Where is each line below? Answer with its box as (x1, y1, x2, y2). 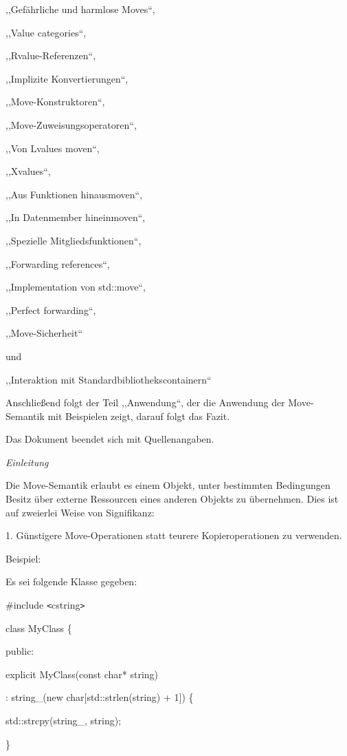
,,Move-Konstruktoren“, (5, 94, 105, 109)
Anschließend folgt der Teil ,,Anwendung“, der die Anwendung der (5, 395, 285, 410)
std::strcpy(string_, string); (5, 713, 122, 728)
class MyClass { (5, 620, 72, 635)
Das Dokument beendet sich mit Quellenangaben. (5, 432, 214, 446)
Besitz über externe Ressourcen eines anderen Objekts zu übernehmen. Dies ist (5, 492, 339, 506)
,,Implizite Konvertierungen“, (5, 71, 128, 85)
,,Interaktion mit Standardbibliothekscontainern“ (5, 372, 212, 386)
